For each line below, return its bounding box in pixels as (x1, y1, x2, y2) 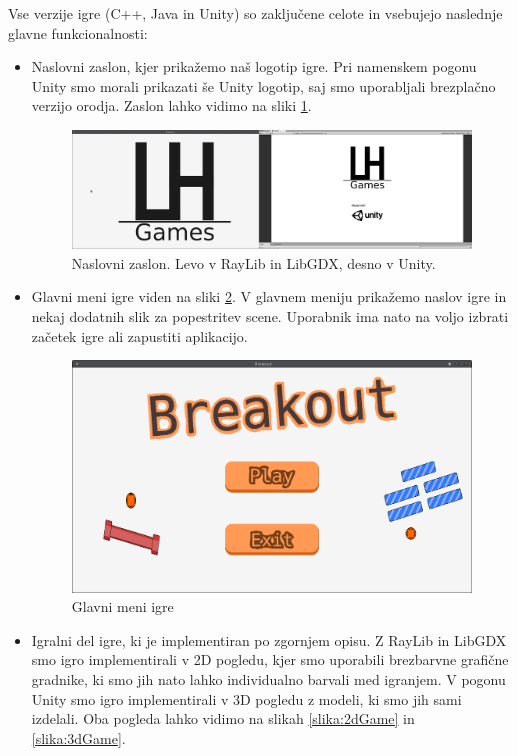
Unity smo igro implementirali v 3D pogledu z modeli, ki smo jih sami (31, 688, 462, 709)
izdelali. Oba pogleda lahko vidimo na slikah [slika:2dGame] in (31, 708, 415, 729)
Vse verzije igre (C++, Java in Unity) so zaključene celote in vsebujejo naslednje (8, 3, 503, 23)
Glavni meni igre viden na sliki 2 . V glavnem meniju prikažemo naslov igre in (31, 286, 507, 307)
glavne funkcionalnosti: (8, 22, 148, 43)
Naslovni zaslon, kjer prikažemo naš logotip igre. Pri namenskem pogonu (31, 56, 477, 77)
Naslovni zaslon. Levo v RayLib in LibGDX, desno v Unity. (71, 252, 436, 273)
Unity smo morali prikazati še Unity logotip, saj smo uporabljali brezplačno (31, 75, 496, 96)
